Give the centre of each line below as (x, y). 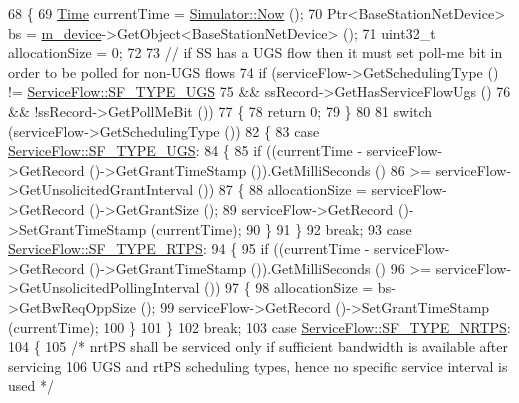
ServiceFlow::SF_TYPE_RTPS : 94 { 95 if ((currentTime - (189, 248)
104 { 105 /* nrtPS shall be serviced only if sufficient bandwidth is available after (258, 346)
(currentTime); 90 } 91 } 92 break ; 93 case (281, 228)
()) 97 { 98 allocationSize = (289, 287)
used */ (31, 385)
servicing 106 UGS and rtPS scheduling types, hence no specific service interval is (258, 365)
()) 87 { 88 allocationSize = (282, 189)
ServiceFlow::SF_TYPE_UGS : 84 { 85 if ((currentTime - (185, 150)
